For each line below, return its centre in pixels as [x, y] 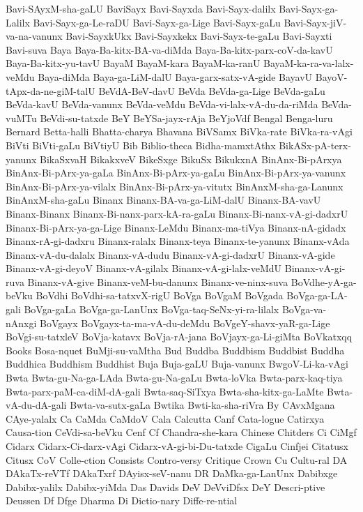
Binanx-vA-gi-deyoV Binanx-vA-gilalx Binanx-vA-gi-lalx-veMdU [144, 268]
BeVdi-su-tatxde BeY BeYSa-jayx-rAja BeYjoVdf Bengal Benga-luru [186, 118]
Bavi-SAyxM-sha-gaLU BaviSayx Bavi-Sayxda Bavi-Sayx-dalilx [141, 8]
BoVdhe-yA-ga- [324, 281]
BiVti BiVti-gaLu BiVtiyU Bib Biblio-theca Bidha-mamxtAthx [141, 145]
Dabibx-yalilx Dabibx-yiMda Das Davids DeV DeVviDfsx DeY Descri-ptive [165, 487]
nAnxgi [21, 323]
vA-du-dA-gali [36, 405]
